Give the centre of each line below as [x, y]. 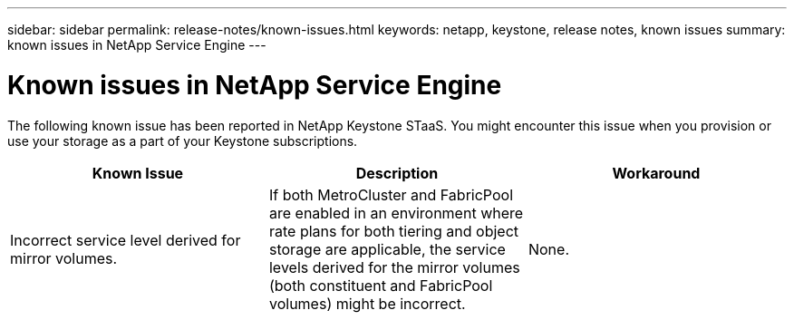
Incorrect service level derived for [126, 240]
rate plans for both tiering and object [394, 231]
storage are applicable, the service [387, 249]
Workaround [656, 173]
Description [397, 173]
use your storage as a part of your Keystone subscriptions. [183, 141]
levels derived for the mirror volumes [394, 267]
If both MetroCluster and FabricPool [391, 194]
